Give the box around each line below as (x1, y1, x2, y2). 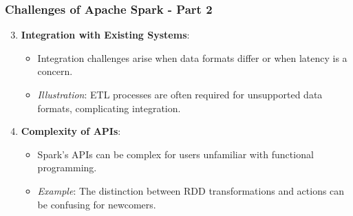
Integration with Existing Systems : (21, 28, 190, 42)
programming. (37, 160, 97, 175)
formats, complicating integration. (37, 100, 181, 115)
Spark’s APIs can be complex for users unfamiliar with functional (37, 147, 314, 161)
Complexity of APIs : (21, 124, 121, 138)
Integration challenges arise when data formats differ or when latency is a (37, 50, 347, 65)
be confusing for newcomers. (37, 197, 156, 211)
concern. (37, 64, 73, 78)
